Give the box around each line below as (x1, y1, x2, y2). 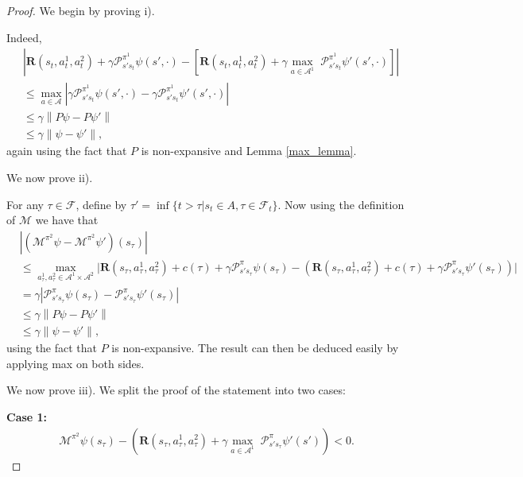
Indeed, (6, 29, 42, 45)
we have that (35, 211, 99, 228)
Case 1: (6, 408, 48, 425)
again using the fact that (6, 142, 127, 159)
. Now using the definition (277, 196, 405, 212)
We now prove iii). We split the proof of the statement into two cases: (6, 382, 346, 398)
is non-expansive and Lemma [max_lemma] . (141, 142, 357, 159)
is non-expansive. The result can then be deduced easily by (111, 339, 399, 356)
